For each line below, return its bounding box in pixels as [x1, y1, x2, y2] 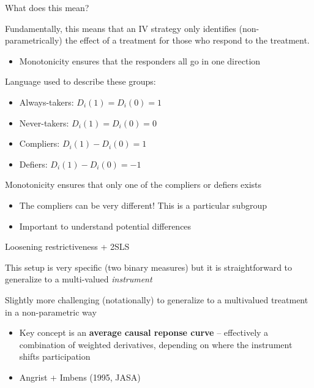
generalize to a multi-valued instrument [5, 273, 152, 285]
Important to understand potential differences [19, 219, 192, 232]
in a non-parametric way [5, 305, 97, 318]
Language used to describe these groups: [5, 75, 156, 88]
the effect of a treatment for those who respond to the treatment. [65, 34, 310, 47]
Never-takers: [19, 116, 69, 129]
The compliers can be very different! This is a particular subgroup [19, 198, 267, 211]
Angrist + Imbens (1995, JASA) [19, 370, 141, 383]
